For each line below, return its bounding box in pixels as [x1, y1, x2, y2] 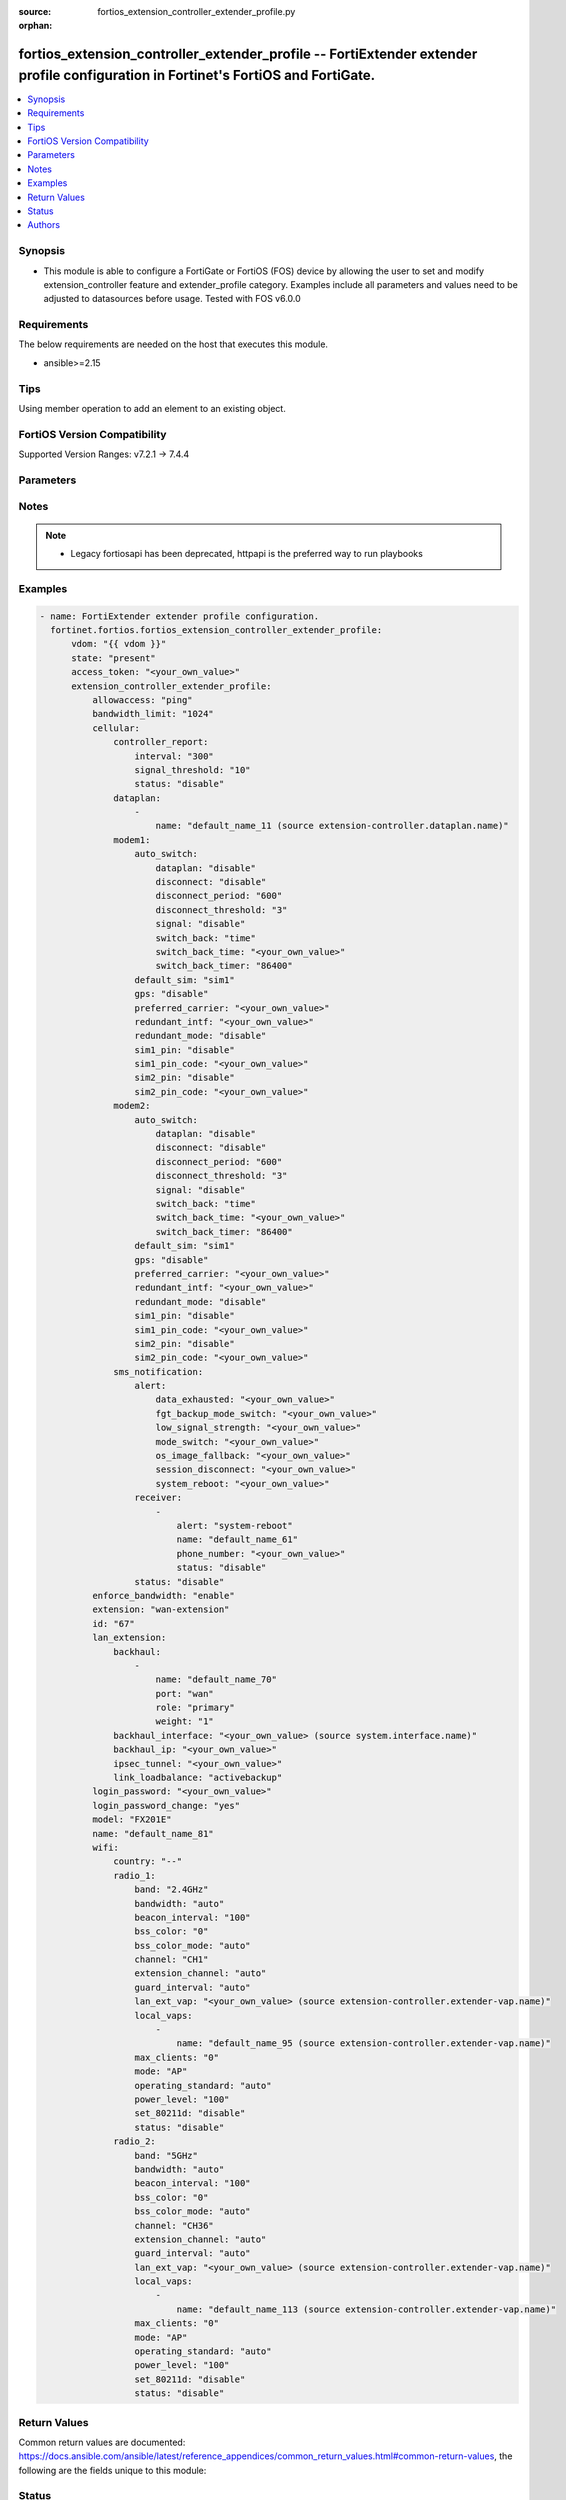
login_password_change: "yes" [91, 1800, 240, 1811]
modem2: [113, 1100, 151, 1112]
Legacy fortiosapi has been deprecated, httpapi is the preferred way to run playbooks [70, 548, 424, 560]
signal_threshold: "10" [134, 764, 251, 775]
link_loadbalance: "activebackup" [113, 1772, 283, 1784]
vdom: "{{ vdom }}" [71, 638, 167, 650]
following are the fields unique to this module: [18, 2464, 207, 2476]
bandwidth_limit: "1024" [91, 708, 214, 720]
